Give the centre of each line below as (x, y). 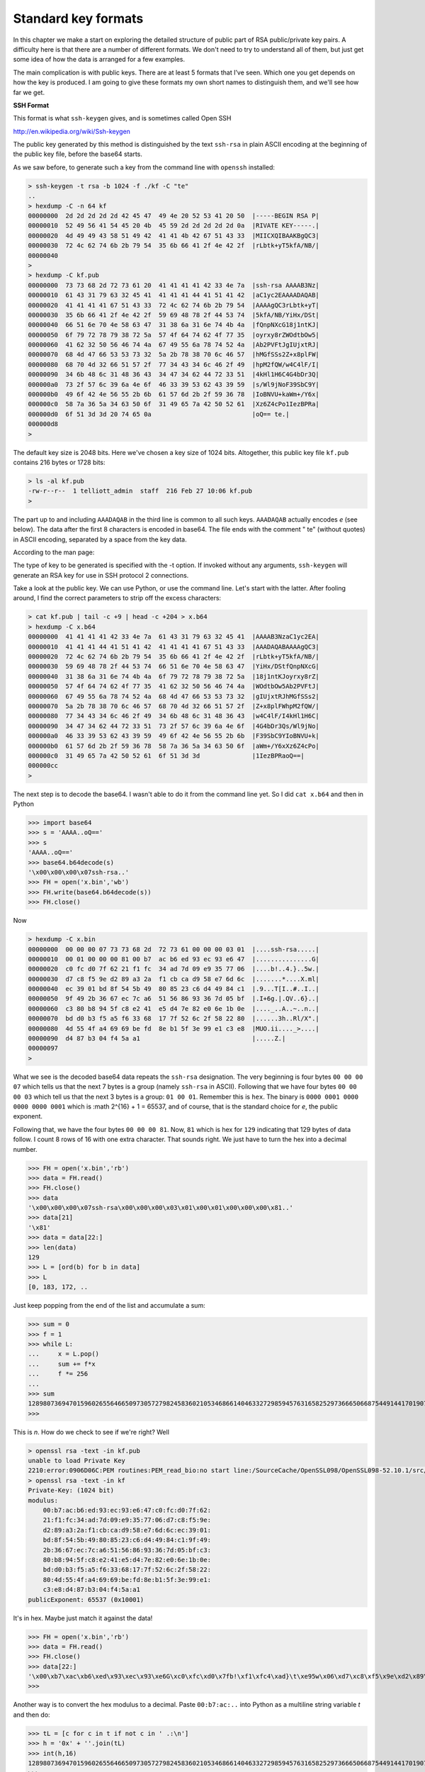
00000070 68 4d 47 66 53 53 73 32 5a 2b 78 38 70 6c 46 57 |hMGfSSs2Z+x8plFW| (174, 355)
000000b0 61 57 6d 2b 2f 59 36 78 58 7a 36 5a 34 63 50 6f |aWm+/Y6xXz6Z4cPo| (174, 746)
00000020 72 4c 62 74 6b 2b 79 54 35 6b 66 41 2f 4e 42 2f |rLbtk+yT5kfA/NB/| (174, 657)
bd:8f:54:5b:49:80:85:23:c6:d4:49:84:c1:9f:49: (127, 1540)
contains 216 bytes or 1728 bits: (59, 462)
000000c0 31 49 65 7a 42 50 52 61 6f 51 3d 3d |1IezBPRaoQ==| (166, 756)
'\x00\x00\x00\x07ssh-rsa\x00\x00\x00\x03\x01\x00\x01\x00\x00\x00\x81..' (161, 1208)
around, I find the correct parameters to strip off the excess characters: (117, 598)
